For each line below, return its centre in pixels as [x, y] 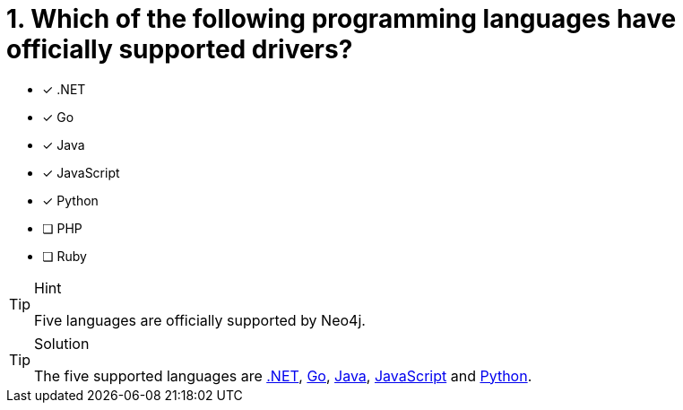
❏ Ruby [65, 256]
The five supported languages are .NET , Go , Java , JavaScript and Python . [283, 375]
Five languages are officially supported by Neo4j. [200, 320]
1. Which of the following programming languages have [341, 19]
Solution [62, 343]
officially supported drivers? [180, 49]
